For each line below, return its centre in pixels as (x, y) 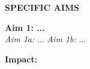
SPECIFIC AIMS (42, 7)
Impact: (21, 59)
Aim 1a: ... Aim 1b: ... (46, 39)
